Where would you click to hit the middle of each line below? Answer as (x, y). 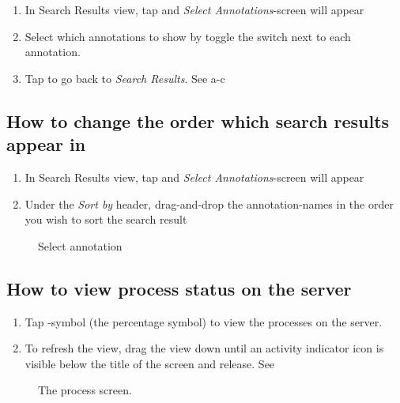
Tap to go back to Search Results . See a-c (125, 78)
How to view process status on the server (179, 288)
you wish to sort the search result (106, 219)
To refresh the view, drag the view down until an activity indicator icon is (204, 348)
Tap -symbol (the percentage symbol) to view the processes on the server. (204, 321)
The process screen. (85, 390)
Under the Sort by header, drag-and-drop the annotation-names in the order (209, 203)
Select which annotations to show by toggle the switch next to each (188, 36)
